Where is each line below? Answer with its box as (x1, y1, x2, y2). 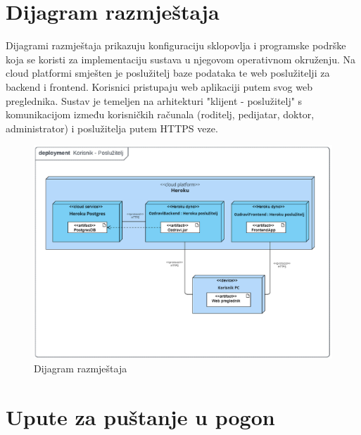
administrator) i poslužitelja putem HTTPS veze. (6, 120, 218, 135)
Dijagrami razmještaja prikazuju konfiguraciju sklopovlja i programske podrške (6, 38, 346, 53)
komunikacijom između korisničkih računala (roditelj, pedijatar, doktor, (6, 107, 315, 122)
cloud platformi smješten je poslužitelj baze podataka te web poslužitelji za (6, 65, 330, 80)
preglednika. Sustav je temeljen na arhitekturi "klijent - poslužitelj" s (6, 93, 303, 108)
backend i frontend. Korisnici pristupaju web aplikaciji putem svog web (6, 79, 312, 94)
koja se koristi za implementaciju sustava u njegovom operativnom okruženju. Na (6, 51, 356, 66)
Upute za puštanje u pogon (6, 402, 275, 431)
